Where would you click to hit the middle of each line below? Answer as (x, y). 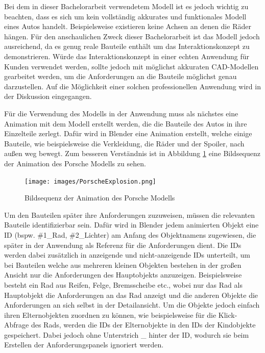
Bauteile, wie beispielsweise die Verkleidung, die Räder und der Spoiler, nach (124, 143)
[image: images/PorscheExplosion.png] (90, 181)
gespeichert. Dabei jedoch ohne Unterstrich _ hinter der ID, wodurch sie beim (127, 334)
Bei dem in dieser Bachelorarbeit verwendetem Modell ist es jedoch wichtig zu (126, 6)
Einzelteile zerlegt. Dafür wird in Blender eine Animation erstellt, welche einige (128, 133)
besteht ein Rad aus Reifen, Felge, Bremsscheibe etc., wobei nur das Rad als (123, 284)
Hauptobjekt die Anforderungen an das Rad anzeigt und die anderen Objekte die (131, 295)
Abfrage (17, 325)
